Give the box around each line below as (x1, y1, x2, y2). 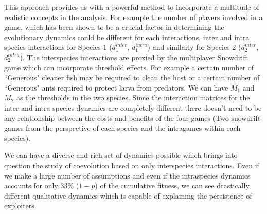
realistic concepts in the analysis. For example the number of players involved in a (4, 11, 263, 22)
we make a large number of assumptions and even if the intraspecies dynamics (4, 170, 251, 181)
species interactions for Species (4, 42, 101, 52)
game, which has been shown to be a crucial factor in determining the (4, 22, 224, 32)
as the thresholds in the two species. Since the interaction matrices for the (16, 92, 250, 103)
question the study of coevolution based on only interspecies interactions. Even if (4, 159, 259, 170)
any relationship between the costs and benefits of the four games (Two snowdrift (4, 112, 261, 123)
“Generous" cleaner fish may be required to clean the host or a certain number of (4, 72, 260, 83)
